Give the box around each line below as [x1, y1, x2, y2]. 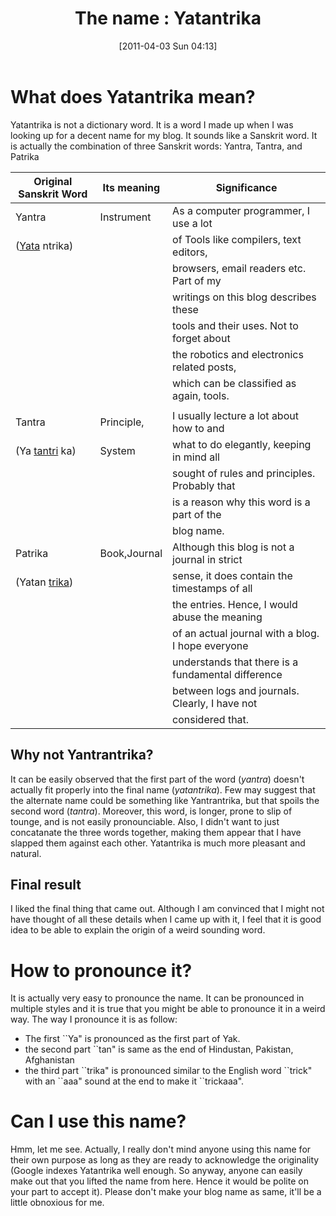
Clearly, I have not [172, 696, 258, 710]
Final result [10, 876, 82, 893]
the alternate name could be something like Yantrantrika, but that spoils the [10, 794, 320, 806]
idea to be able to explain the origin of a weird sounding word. [10, 924, 266, 936]
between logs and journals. [172, 683, 300, 697]
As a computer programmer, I [172, 203, 311, 217]
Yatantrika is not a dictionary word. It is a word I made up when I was [10, 118, 294, 131]
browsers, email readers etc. [172, 261, 307, 275]
